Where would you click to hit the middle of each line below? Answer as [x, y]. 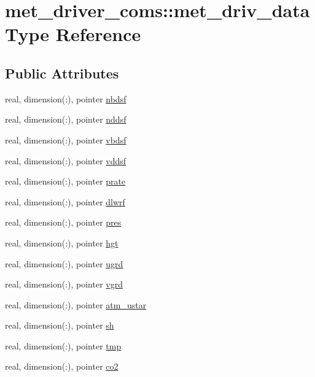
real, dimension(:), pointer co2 [62, 366]
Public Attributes [62, 73]
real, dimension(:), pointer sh [60, 325]
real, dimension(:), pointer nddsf [66, 119]
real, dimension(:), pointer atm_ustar [76, 304]
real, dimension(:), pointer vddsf [66, 160]
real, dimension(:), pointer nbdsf [66, 98]
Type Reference [73, 34]
